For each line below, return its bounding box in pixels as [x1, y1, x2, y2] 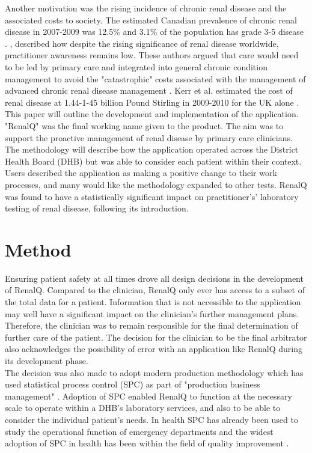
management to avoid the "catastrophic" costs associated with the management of [5, 72, 306, 85]
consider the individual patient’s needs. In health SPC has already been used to [5, 413, 298, 425]
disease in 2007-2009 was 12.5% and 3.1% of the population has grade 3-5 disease [5, 25, 304, 38]
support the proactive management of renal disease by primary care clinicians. [5, 131, 293, 144]
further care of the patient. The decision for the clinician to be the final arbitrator [5, 330, 307, 343]
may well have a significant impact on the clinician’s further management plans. [5, 307, 299, 320]
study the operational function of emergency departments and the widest [5, 425, 274, 437]
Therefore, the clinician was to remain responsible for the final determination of [5, 319, 298, 332]
